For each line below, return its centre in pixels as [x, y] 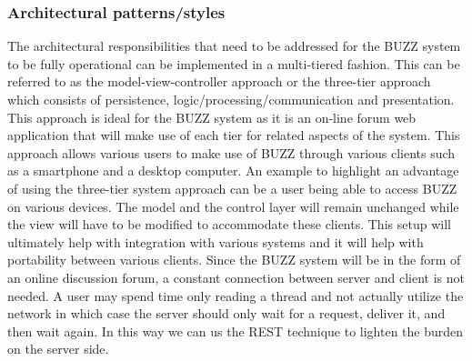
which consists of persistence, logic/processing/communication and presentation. [231, 99]
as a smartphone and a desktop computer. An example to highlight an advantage [233, 170]
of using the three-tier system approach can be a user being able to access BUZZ [232, 188]
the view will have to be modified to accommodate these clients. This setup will [229, 224]
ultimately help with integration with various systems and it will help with [216, 241]
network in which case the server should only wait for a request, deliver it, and [226, 313]
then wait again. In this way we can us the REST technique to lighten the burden [236, 331]
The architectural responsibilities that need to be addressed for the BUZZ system [234, 46]
